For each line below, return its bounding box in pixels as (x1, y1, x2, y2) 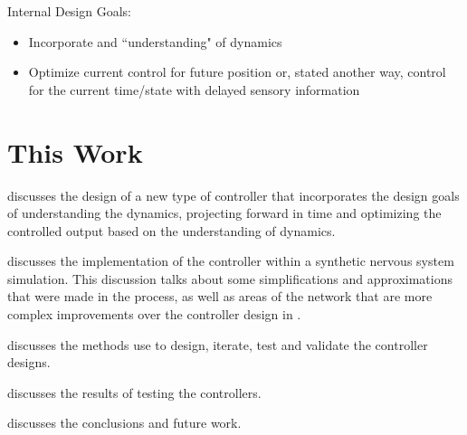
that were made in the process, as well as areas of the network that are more (7, 287, 433, 306)
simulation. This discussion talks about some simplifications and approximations (7, 269, 453, 288)
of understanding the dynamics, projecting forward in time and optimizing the (7, 203, 442, 222)
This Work (7, 133, 143, 170)
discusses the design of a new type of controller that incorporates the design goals (7, 185, 460, 204)
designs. (7, 353, 51, 372)
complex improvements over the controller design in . (7, 305, 301, 324)
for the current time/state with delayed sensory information (28, 80, 360, 99)
